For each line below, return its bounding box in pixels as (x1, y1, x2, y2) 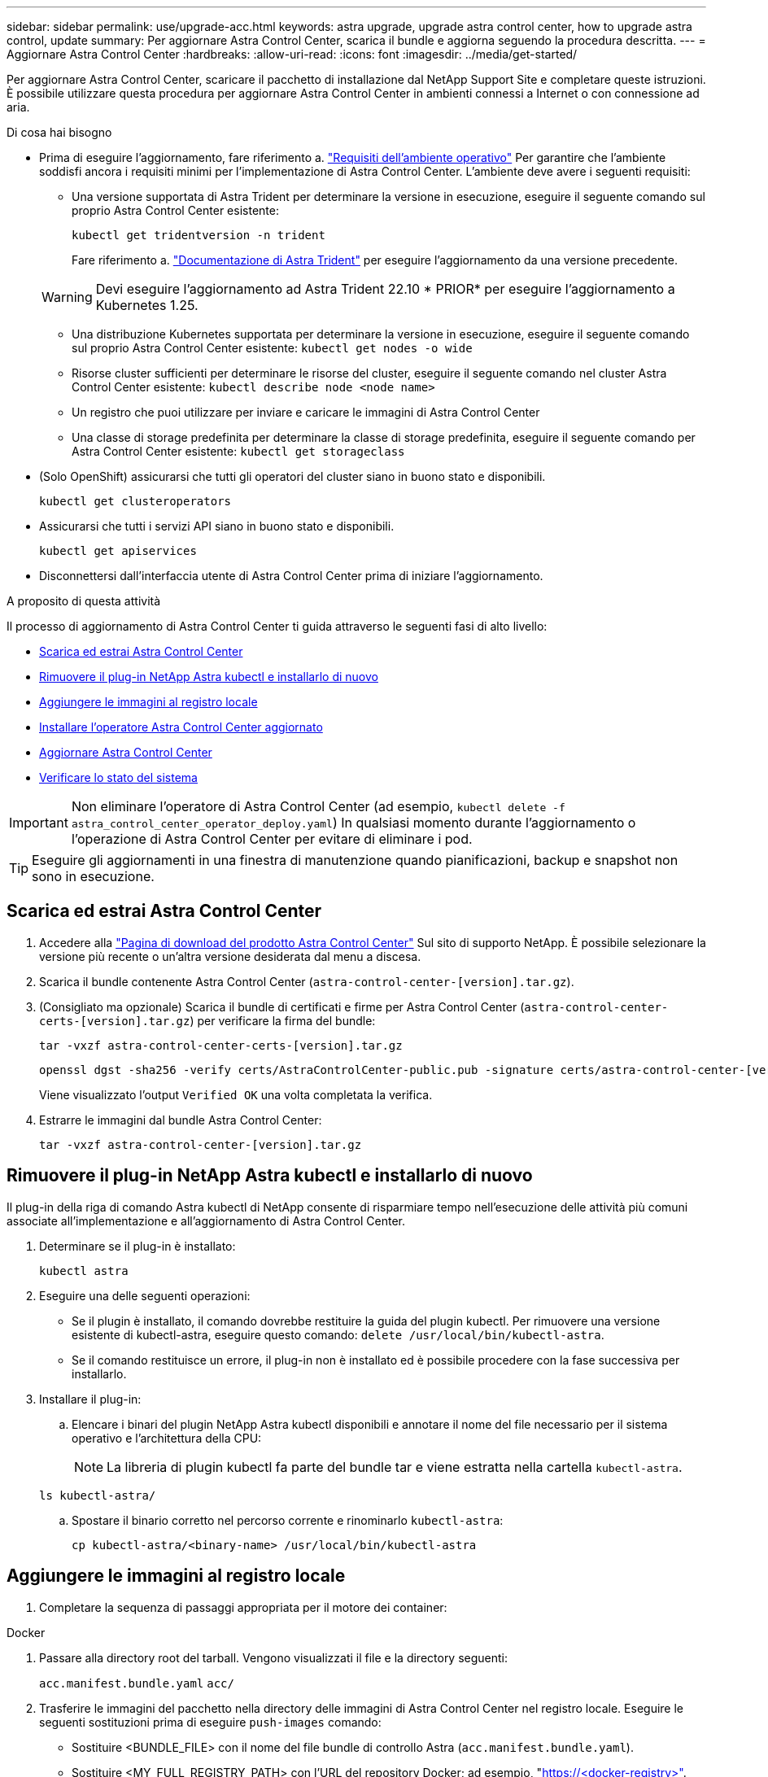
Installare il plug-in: (39, 1391, 142, 1406)
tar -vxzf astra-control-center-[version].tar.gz (39, 1137, 362, 1151)
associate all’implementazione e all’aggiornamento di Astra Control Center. (7, 1213, 406, 1228)
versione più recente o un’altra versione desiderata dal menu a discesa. (39, 949, 421, 963)
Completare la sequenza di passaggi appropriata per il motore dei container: (39, 1600, 447, 1614)
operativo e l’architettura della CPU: (72, 1430, 262, 1445)
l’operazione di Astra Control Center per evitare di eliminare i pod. (71, 831, 473, 847)
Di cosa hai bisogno (7, 125, 112, 139)
